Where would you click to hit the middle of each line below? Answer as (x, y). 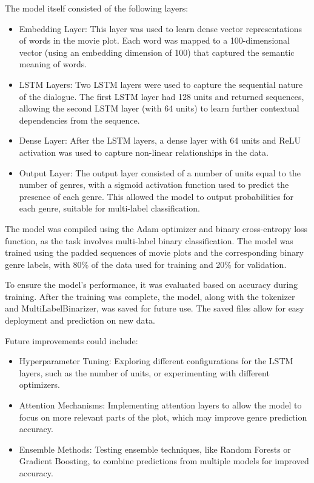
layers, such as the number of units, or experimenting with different (144, 372)
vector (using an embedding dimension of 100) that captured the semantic (157, 52)
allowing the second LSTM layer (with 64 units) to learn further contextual (159, 108)
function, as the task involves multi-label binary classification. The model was (149, 240)
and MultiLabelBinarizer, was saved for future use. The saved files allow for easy (155, 308)
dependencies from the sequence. (79, 120)
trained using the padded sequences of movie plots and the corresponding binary (154, 252)
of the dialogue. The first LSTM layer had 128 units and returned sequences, (162, 96)
